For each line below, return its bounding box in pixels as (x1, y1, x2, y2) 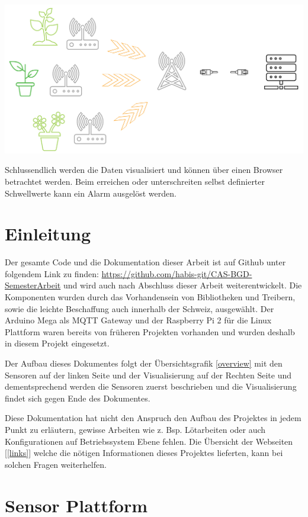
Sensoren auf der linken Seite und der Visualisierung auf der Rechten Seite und (5, 368, 292, 381)
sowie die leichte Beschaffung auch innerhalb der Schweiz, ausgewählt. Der (5, 302, 274, 314)
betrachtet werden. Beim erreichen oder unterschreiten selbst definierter (5, 175, 265, 187)
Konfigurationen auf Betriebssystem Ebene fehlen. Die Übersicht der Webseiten (5, 435, 293, 447)
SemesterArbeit (5, 279, 61, 291)
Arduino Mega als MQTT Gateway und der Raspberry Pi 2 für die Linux (5, 314, 272, 326)
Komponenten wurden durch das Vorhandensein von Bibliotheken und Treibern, (5, 291, 296, 303)
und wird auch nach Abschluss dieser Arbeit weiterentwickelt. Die (63, 279, 302, 291)
